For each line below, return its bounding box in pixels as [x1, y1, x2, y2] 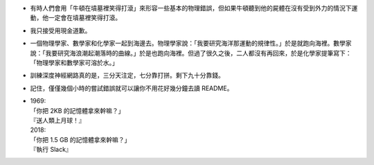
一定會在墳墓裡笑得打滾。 [48, 14, 121, 22]
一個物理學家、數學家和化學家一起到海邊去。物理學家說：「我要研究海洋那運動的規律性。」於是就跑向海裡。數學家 [30, 39, 352, 48]
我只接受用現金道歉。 [30, 26, 91, 35]
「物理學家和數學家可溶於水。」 [30, 58, 118, 67]
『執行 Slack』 [30, 146, 72, 154]
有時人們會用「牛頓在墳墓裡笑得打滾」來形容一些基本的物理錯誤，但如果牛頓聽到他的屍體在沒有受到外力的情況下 [30, 4, 352, 12]
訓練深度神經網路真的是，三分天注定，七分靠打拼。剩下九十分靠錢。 [30, 71, 224, 80]
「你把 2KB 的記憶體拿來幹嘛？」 [30, 106, 125, 114]
